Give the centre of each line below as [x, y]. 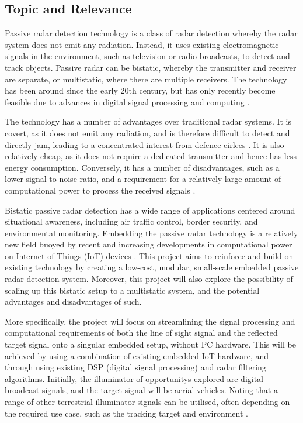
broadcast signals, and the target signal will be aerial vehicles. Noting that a [141, 390]
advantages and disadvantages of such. [73, 302]
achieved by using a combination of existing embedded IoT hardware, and [137, 355]
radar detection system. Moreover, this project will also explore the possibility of [149, 279]
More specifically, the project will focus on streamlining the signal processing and [150, 321]
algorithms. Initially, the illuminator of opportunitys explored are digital [134, 378]
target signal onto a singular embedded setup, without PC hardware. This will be [150, 344]
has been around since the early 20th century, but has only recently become [140, 90]
